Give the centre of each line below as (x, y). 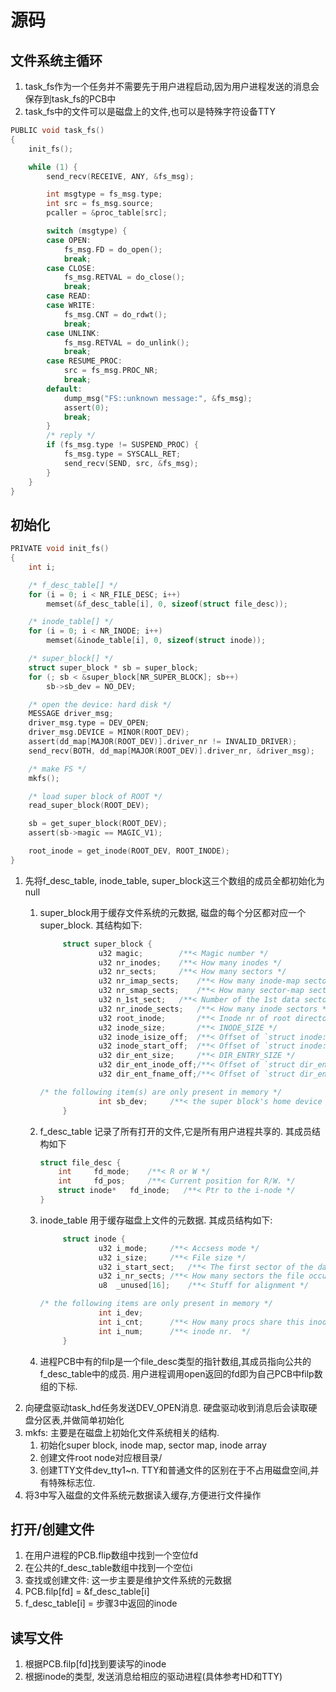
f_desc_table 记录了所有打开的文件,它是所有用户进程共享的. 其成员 (176, 1131)
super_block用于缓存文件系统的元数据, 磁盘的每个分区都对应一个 (173, 912)
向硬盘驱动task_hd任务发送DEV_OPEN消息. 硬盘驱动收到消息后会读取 (166, 1407)
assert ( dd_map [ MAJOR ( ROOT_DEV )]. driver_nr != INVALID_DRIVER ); (163, 742)
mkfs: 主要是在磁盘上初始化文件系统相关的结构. (122, 1432)
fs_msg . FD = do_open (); (113, 249)
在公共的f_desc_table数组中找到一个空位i (108, 1568)
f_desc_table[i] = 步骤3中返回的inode (101, 1603)
